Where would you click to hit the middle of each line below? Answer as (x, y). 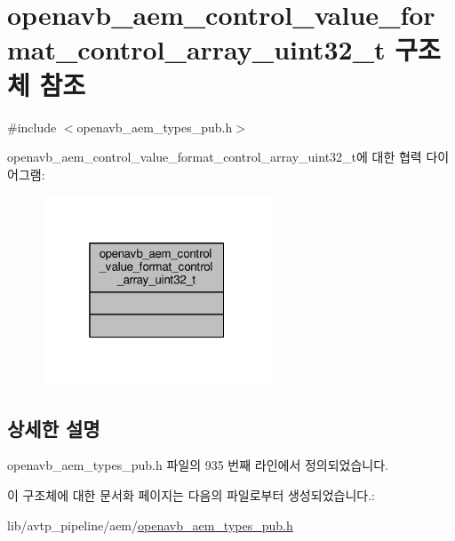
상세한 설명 (54, 428)
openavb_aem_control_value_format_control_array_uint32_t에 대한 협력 (215, 157)
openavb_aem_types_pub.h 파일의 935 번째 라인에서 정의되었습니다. (198, 465)
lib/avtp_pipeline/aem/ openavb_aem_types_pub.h (150, 525)
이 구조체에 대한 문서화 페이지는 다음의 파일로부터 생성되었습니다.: (191, 494)
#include (32, 127)
